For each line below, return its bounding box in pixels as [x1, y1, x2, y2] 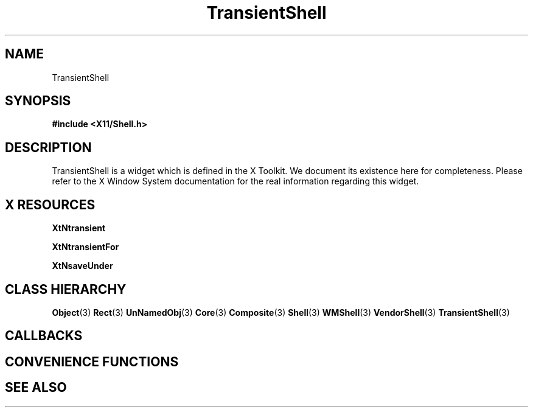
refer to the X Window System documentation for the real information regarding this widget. [52, 176, 419, 187]
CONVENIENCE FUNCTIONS [5, 354, 179, 369]
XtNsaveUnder [52, 260, 113, 271]
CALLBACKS [5, 328, 83, 344]
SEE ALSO [5, 380, 67, 396]
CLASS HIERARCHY [5, 281, 127, 297]
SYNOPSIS [5, 93, 71, 109]
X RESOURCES [5, 197, 96, 212]
